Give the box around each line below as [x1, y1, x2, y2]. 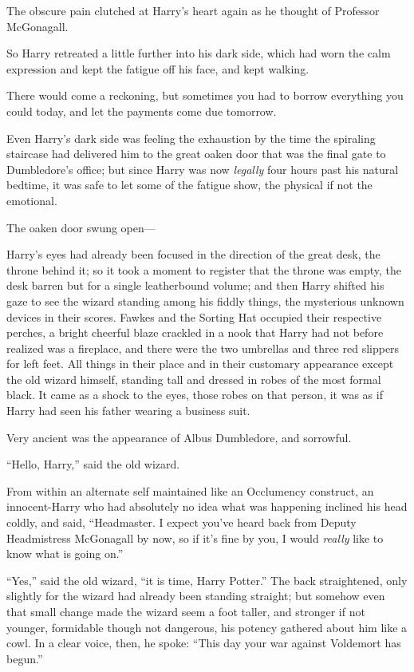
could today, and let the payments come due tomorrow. [6, 102, 277, 119]
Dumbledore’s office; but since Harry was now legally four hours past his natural [6, 160, 399, 177]
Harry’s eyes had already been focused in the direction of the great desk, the [6, 246, 380, 263]
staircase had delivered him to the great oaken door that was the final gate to [6, 145, 386, 162]
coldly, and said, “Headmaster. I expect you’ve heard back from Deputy [6, 514, 357, 531]
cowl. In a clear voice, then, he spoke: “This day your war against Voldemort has [6, 634, 401, 651]
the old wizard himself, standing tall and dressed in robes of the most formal [6, 370, 381, 387]
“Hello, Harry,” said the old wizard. [6, 456, 180, 472]
